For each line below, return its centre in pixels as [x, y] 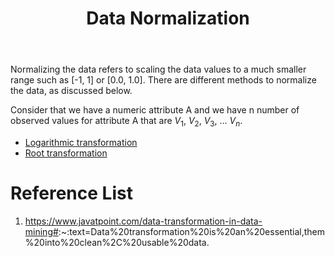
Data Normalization [168, 18]
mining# [41, 231]
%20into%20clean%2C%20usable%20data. [117, 242]
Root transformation [66, 153]
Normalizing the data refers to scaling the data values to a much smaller [158, 69]
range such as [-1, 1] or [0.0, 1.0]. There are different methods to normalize [163, 80]
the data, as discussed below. [71, 91]
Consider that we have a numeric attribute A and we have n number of [155, 110]
